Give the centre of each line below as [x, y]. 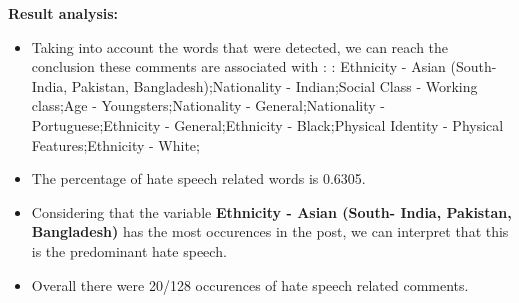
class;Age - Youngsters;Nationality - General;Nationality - [208, 105]
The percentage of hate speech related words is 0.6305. [198, 178]
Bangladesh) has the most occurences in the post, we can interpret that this [270, 231]
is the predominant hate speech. [129, 250]
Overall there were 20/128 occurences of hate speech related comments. [250, 284]
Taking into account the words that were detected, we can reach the [240, 46]
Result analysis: [63, 13]
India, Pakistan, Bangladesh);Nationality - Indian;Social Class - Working [254, 85]
